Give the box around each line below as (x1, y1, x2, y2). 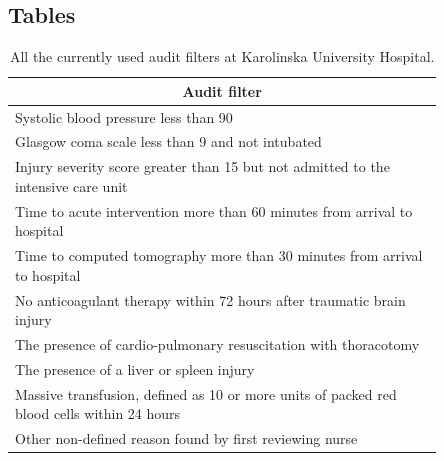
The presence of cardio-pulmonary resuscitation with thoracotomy (15, 334, 420, 355)
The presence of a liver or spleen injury (15, 358, 255, 379)
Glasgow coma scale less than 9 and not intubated (15, 131, 322, 152)
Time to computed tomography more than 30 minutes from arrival (15, 245, 423, 266)
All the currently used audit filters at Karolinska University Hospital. (9, 46, 435, 67)
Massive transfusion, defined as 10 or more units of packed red (15, 383, 397, 404)
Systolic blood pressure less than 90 (15, 106, 233, 127)
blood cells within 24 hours (15, 403, 181, 424)
